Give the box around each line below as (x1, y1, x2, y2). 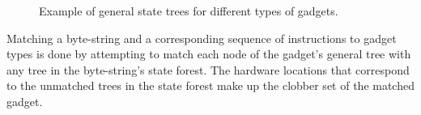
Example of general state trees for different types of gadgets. (39, 2, 338, 19)
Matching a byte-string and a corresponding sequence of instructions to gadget (6, 29, 397, 46)
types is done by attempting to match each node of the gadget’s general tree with (6, 45, 411, 62)
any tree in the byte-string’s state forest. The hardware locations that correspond (6, 61, 410, 78)
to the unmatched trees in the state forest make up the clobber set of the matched (6, 77, 415, 94)
